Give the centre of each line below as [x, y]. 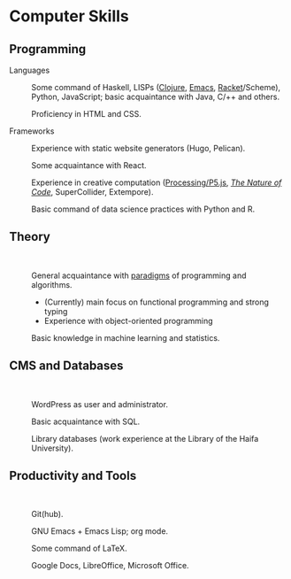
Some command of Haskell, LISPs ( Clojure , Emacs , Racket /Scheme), [156, 87]
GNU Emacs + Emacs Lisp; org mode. [100, 531]
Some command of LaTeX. [79, 548]
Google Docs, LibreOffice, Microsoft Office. [110, 566]
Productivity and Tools [73, 476]
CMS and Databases [66, 366]
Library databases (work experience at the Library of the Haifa [145, 438]
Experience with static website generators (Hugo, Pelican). [138, 148]
